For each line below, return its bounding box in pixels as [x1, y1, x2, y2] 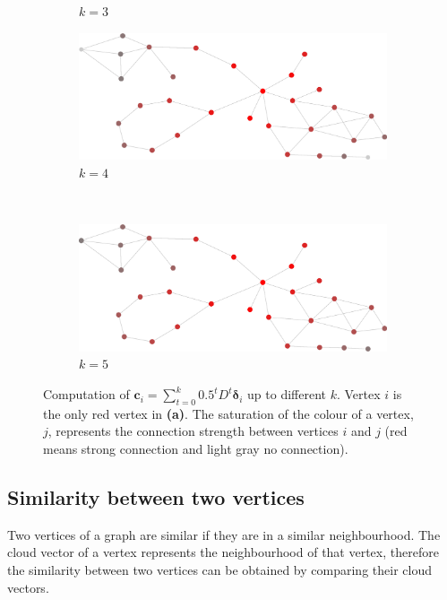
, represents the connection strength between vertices [47, 422, 339, 440]
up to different [247, 385, 326, 404]
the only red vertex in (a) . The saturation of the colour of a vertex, [43, 404, 414, 422]
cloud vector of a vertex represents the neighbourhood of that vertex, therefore [7, 543, 439, 561]
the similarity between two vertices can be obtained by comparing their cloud [7, 561, 432, 579]
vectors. [7, 578, 49, 596]
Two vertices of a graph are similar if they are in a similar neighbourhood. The [7, 525, 441, 543]
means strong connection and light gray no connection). [43, 439, 348, 458]
